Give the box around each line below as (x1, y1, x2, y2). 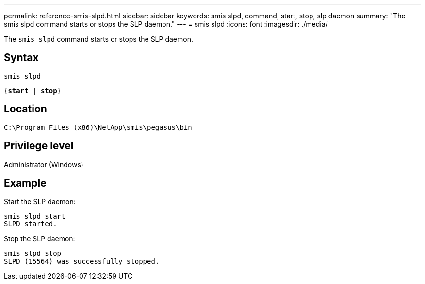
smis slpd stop (4, 250, 62, 258)
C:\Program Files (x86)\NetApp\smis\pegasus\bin (4, 123, 192, 131)
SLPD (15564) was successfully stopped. (4, 257, 160, 266)
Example (4, 176, 47, 189)
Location (4, 103, 47, 115)
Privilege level (4, 140, 74, 152)
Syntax (4, 51, 39, 64)
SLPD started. (4, 220, 57, 228)
